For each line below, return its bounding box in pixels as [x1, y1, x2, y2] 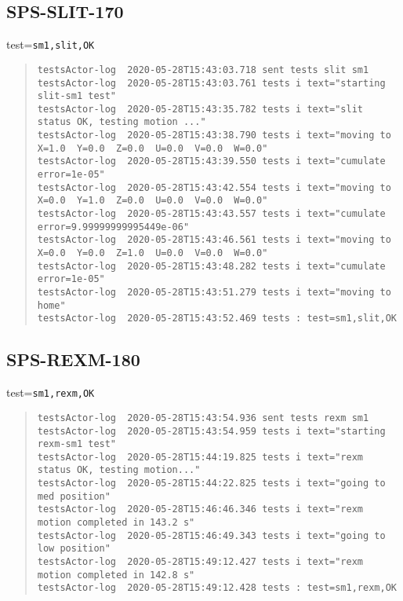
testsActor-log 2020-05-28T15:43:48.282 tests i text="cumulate [37, 260, 386, 272]
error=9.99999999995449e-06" [37, 221, 190, 233]
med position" [37, 490, 111, 502]
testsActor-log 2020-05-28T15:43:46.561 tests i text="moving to [37, 234, 391, 246]
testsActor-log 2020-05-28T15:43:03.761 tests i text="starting [37, 77, 386, 89]
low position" [37, 543, 111, 555]
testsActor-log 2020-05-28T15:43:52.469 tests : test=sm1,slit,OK [37, 313, 397, 324]
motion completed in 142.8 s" [37, 569, 195, 581]
